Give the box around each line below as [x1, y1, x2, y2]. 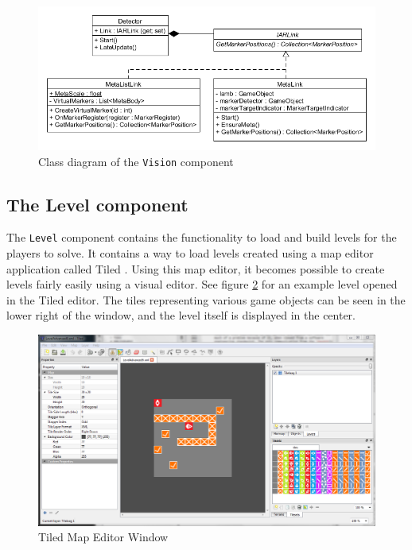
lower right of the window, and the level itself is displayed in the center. [6, 307, 356, 323]
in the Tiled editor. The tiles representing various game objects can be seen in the [6, 291, 406, 308]
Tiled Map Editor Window [38, 529, 169, 545]
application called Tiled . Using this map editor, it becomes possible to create [6, 260, 385, 277]
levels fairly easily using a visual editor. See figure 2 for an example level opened [6, 276, 398, 292]
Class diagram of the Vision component [38, 153, 234, 169]
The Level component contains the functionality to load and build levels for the [6, 229, 397, 246]
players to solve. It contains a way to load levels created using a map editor [6, 245, 374, 261]
